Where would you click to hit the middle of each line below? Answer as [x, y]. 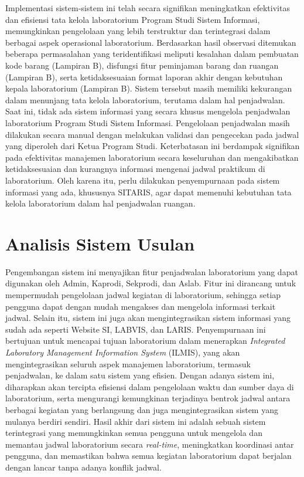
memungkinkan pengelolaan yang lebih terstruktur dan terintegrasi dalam [138, 31]
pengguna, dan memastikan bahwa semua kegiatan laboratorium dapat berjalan [148, 456]
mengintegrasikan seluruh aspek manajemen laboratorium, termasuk [128, 363]
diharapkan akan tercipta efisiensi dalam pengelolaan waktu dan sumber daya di [150, 386]
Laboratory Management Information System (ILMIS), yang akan [123, 352]
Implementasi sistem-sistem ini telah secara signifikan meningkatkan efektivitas [148, 8]
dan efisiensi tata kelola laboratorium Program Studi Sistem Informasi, [133, 19]
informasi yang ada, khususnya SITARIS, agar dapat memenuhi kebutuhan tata [148, 192]
